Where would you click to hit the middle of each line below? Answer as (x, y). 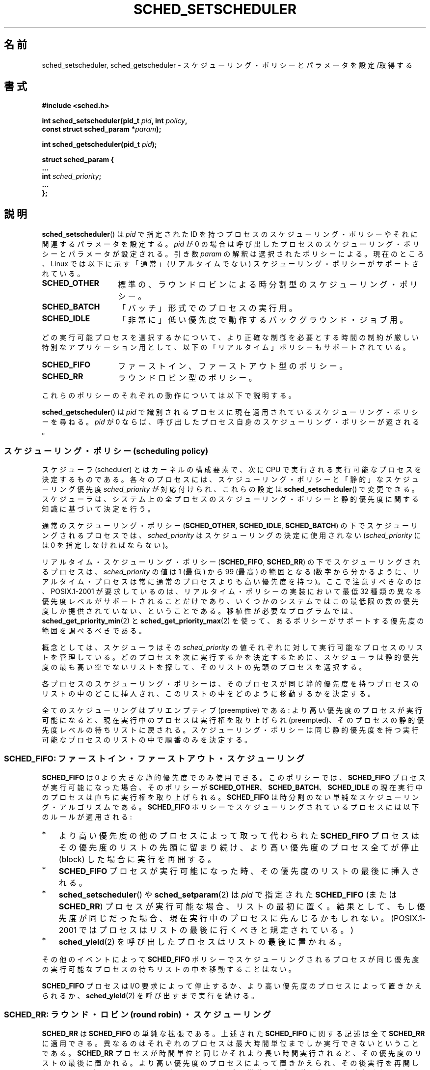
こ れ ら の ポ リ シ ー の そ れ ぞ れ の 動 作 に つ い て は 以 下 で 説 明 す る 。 (169, 395)
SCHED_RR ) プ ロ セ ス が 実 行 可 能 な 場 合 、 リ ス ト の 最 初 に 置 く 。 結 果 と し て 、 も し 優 (242, 906)
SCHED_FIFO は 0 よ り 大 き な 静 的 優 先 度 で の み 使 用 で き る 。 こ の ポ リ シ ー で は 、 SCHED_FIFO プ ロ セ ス (234, 777)
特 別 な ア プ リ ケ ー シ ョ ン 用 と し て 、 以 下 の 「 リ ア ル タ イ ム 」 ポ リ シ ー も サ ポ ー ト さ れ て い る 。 (226, 347)
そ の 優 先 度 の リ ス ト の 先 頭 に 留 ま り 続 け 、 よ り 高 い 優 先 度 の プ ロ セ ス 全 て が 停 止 (239, 847)
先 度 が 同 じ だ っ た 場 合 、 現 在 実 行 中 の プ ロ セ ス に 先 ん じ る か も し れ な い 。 (224, 918)
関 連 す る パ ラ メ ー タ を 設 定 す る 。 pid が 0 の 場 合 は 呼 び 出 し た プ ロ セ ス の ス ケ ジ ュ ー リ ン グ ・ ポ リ (231, 244)
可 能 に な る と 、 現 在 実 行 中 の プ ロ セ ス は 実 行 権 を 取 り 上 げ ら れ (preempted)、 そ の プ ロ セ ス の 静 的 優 (233, 720)
